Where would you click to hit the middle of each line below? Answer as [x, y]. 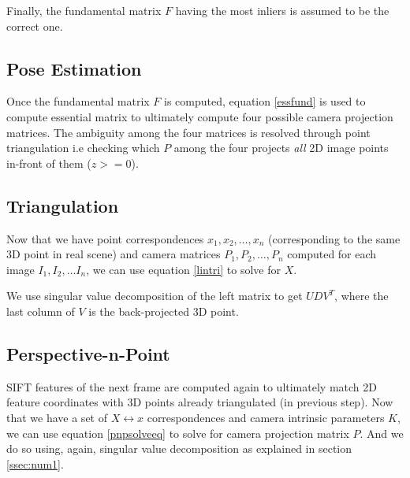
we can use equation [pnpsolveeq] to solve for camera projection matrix [178, 433]
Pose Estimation [74, 68]
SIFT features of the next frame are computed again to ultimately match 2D [192, 386]
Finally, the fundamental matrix [84, 10]
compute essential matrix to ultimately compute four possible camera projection [200, 116]
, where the [362, 296]
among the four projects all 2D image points [281, 148]
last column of [41, 311]
